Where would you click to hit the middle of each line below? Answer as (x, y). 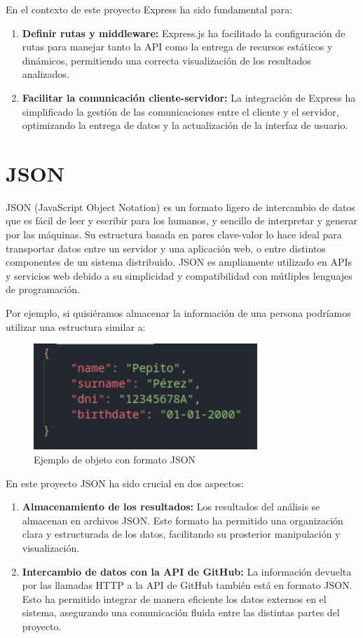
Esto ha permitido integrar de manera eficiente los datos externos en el (174, 598)
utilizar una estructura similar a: (76, 326)
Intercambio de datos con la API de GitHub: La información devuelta (187, 571)
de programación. (43, 289)
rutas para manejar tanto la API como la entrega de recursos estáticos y (177, 47)
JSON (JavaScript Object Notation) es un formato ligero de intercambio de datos (180, 206)
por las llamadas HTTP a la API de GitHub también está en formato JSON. (187, 585)
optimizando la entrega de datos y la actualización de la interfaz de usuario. (185, 125)
